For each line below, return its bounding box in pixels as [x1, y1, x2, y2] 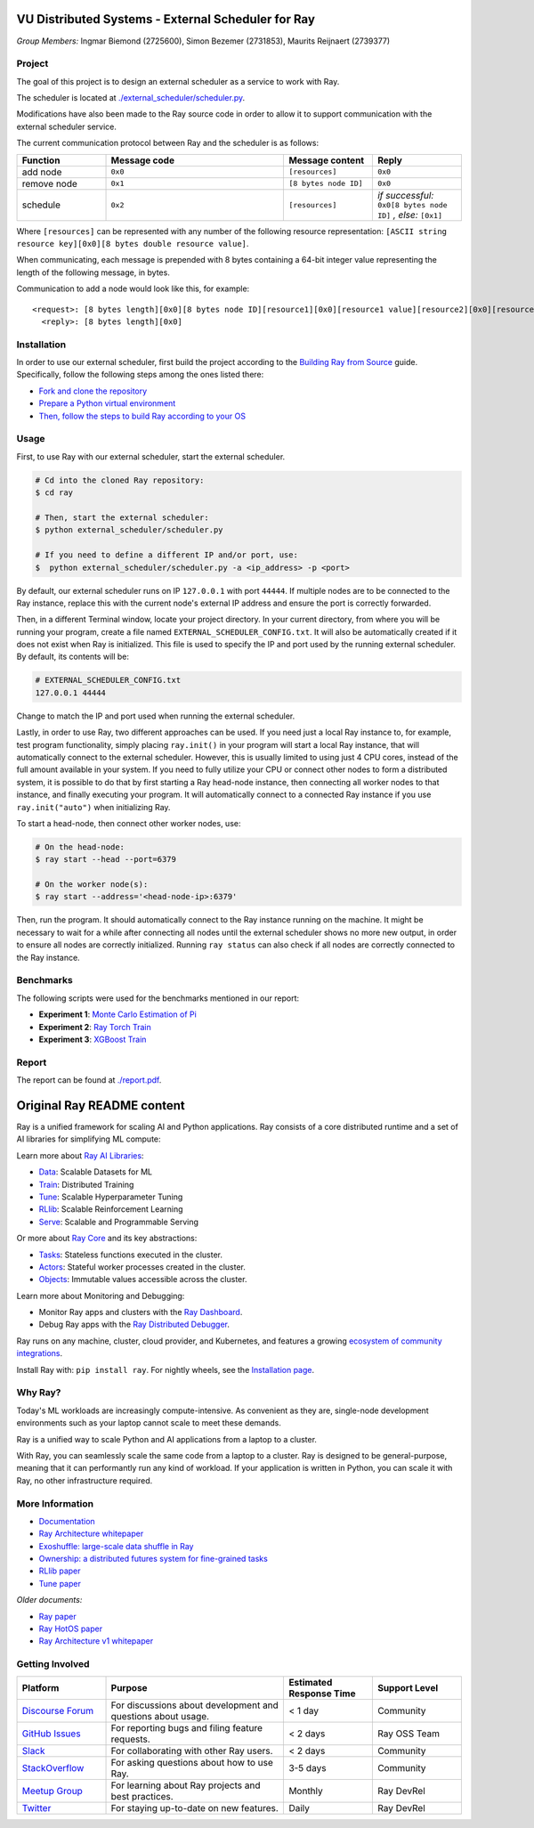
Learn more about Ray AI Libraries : [16, 1150, 144, 1161]
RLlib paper [38, 1565, 81, 1576]
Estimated [288, 1676, 333, 1688]
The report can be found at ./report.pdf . [16, 1075, 162, 1085]
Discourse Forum [21, 1704, 93, 1717]
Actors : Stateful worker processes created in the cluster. [38, 1261, 247, 1272]
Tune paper [38, 1578, 82, 1588]
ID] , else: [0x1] [376, 208, 442, 221]
